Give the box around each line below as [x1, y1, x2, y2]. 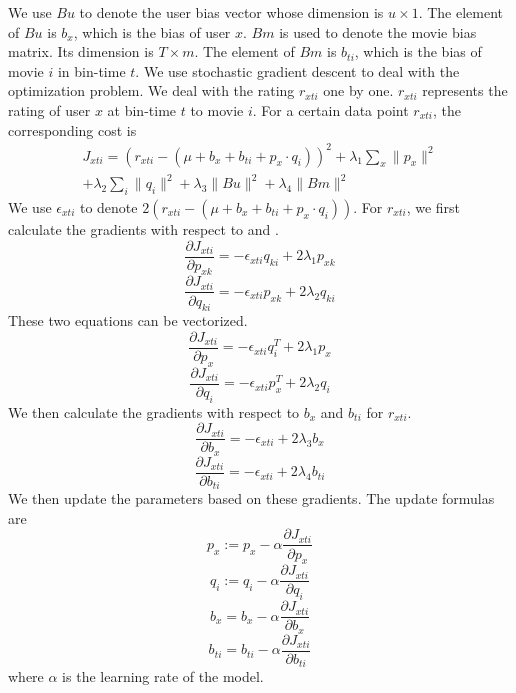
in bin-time [57, 60, 126, 81]
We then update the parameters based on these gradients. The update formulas [8, 488, 495, 509]
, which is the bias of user [73, 21, 231, 42]
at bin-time [107, 99, 177, 120]
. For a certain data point [252, 99, 409, 120]
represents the [422, 80, 508, 101]
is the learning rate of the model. [62, 666, 264, 687]
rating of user [8, 99, 91, 120]
